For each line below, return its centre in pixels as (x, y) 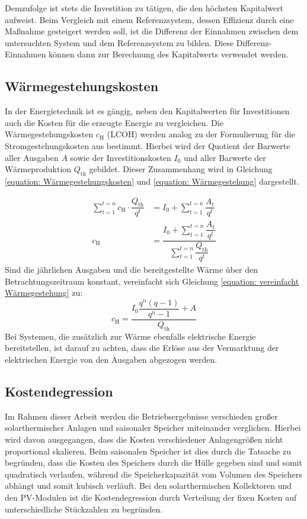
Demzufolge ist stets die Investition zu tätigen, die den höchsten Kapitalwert (144, 8)
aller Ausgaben (32, 157)
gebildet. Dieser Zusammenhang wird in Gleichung (181, 169)
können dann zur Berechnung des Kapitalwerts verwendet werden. (169, 54)
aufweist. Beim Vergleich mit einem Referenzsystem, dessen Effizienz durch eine (149, 19)
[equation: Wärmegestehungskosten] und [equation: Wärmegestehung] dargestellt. (152, 181)
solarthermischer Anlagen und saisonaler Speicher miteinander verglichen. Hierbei (153, 428)
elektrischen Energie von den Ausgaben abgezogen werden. (111, 360)
